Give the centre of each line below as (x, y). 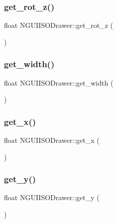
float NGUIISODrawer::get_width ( (59, 82)
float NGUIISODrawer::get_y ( (52, 197)
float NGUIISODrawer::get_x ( (52, 140)
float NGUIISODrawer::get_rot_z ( (58, 25)
